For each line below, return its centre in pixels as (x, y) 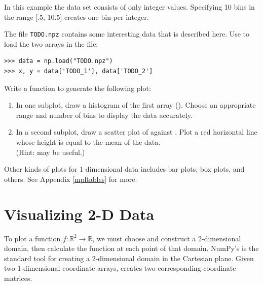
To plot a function (32, 238)
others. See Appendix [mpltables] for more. (71, 179)
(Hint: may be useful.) (50, 152)
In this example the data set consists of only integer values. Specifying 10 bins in (129, 7)
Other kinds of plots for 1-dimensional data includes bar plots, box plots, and (124, 169)
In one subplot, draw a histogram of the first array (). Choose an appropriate (136, 105)
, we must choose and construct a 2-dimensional (167, 238)
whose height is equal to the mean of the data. (88, 142)
